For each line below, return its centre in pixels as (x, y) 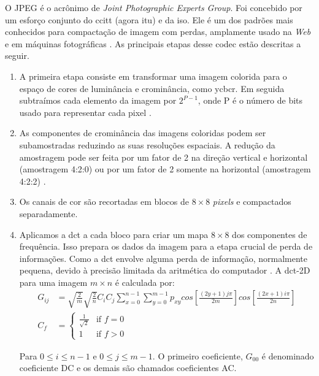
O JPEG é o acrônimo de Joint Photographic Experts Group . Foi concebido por (154, 7)
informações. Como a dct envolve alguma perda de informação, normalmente (163, 258)
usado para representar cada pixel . (85, 112)
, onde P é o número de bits (250, 100)
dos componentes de (270, 234)
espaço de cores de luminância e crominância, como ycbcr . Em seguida (152, 88)
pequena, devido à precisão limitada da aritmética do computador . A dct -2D (165, 270)
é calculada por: (145, 282)
